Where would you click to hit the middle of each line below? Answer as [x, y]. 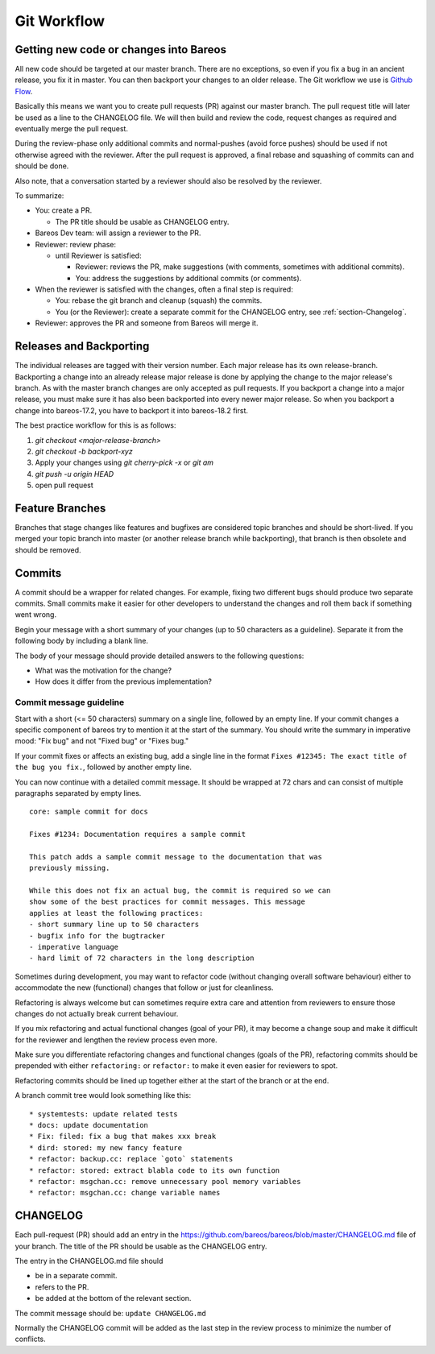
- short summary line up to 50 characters [114, 925]
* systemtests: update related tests [104, 1114]
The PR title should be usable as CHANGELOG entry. [142, 222]
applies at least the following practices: [116, 913]
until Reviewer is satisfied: [98, 255]
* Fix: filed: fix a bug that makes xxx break [123, 1137]
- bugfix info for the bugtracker [97, 936]
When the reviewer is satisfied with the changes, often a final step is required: [164, 289]
